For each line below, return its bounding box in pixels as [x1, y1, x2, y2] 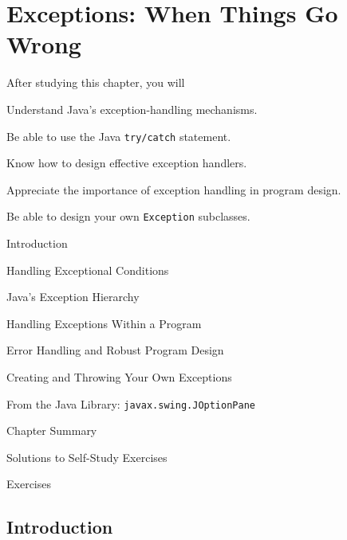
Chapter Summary [6, 422, 97, 439]
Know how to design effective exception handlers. [6, 155, 247, 171]
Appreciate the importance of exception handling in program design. [6, 181, 341, 198]
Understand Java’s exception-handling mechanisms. [6, 100, 258, 117]
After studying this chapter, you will [6, 74, 185, 91]
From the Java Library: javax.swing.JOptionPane [6, 395, 255, 412]
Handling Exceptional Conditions [6, 261, 169, 278]
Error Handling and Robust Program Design [6, 342, 224, 358]
